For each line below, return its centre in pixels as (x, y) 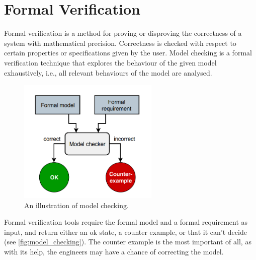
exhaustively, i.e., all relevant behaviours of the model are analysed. (108, 72)
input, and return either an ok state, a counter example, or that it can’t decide (125, 232)
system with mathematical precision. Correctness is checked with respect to (120, 43)
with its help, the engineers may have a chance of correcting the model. (114, 252)
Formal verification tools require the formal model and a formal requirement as (126, 222)
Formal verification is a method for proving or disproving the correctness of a (123, 33)
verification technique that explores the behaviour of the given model (110, 62)
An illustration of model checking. (76, 205)
